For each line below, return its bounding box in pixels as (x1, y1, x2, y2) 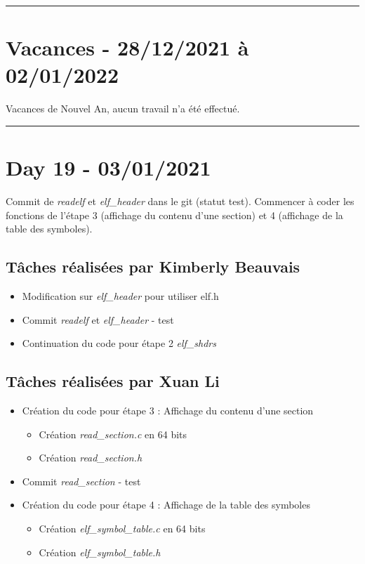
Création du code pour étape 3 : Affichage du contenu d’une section (22, 403, 314, 417)
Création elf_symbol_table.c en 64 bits (39, 520, 206, 535)
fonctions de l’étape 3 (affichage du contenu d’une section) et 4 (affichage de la (6, 207, 343, 222)
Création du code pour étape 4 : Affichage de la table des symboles (22, 497, 310, 512)
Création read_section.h (39, 450, 142, 465)
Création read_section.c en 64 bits (39, 426, 187, 441)
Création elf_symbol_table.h (39, 544, 161, 559)
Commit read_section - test (22, 473, 141, 488)
